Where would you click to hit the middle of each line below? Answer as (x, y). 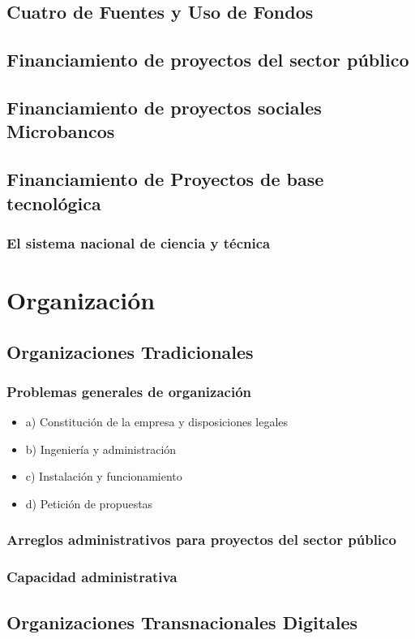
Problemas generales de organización (129, 391)
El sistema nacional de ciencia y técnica (139, 242)
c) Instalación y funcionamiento (104, 476)
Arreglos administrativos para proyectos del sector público (201, 540)
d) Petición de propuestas (89, 503)
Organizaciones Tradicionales (130, 351)
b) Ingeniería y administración (101, 449)
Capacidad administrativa (92, 577)
